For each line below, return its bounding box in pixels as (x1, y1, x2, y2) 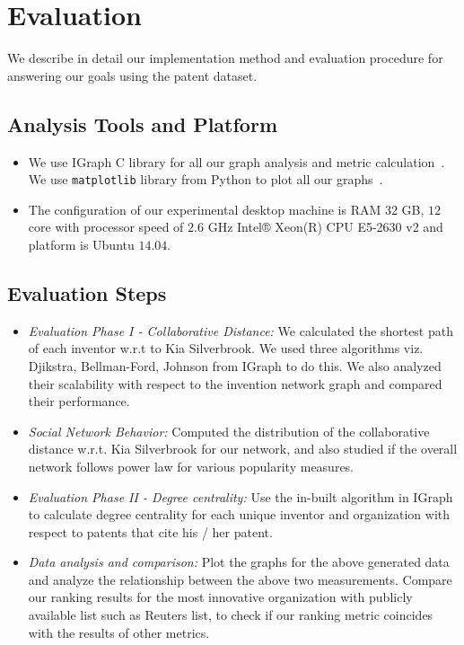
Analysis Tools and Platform (7, 110, 278, 137)
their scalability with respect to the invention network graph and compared (28, 374, 442, 393)
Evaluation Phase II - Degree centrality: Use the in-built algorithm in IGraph (28, 487, 453, 506)
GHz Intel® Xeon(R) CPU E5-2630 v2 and (207, 217, 443, 236)
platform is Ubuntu (28, 234, 135, 253)
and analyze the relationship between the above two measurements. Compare (28, 570, 452, 588)
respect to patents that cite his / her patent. (28, 522, 273, 541)
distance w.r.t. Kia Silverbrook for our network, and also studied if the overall (28, 439, 458, 458)
